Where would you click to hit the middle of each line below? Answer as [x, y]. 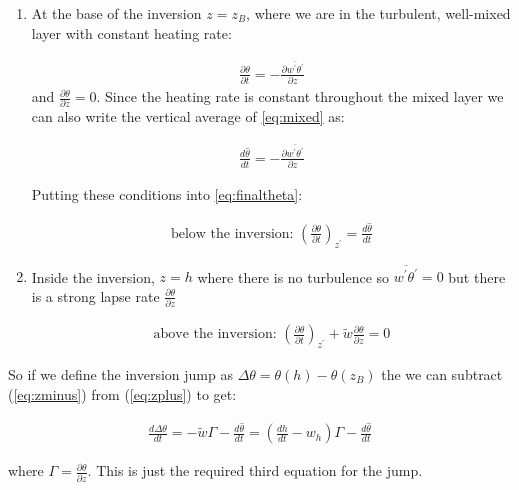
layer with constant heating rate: [131, 32]
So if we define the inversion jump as [120, 374]
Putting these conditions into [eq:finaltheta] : [167, 194]
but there [477, 276]
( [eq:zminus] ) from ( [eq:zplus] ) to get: [122, 393]
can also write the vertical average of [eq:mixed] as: [188, 116]
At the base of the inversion [116, 13]
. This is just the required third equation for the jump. [255, 470]
